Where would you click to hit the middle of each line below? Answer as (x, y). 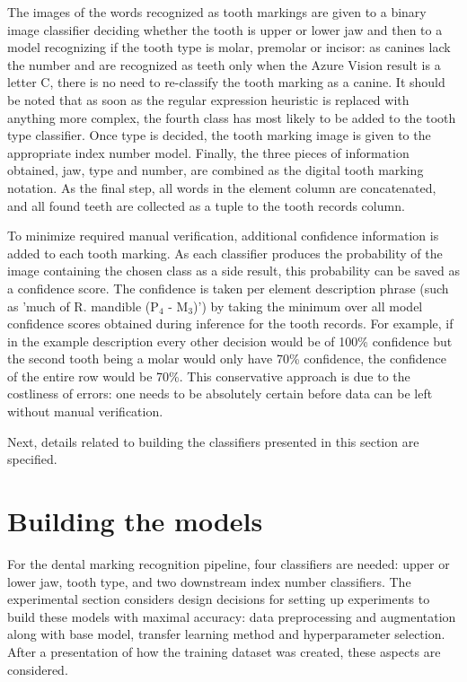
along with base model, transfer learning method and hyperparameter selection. (226, 634)
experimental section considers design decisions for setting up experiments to (219, 599)
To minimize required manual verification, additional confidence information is (223, 236)
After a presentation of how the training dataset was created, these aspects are (224, 651)
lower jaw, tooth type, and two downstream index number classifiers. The (209, 581)
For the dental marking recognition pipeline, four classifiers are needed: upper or (229, 563)
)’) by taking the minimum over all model (308, 306)
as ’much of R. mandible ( (79, 306)
